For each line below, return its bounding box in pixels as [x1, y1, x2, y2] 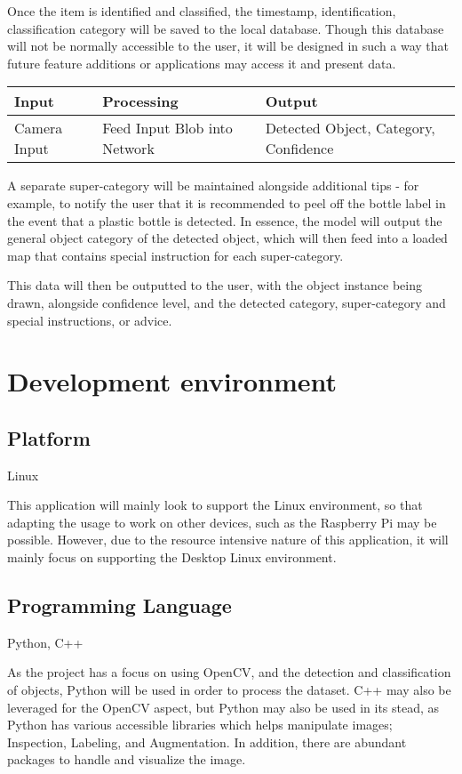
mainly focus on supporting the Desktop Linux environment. [7, 548, 337, 567]
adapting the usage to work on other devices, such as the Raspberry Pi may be [7, 512, 437, 531]
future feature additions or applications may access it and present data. [7, 53, 396, 72]
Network [102, 138, 155, 159]
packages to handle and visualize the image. [7, 750, 246, 769]
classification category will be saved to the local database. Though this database [7, 19, 444, 37]
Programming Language [7, 592, 232, 619]
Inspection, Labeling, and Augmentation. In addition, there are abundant [7, 732, 407, 751]
